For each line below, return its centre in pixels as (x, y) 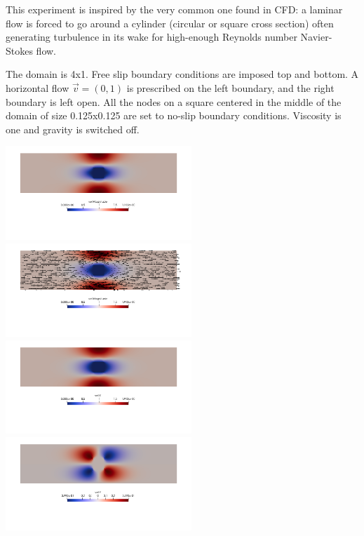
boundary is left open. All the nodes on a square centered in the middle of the (174, 101)
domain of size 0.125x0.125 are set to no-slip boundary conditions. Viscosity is (174, 115)
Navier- (316, 37)
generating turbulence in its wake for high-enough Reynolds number (151, 37)
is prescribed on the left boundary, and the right (230, 87)
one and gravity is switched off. (73, 129)
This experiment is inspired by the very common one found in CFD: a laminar (174, 9)
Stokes (19, 50)
